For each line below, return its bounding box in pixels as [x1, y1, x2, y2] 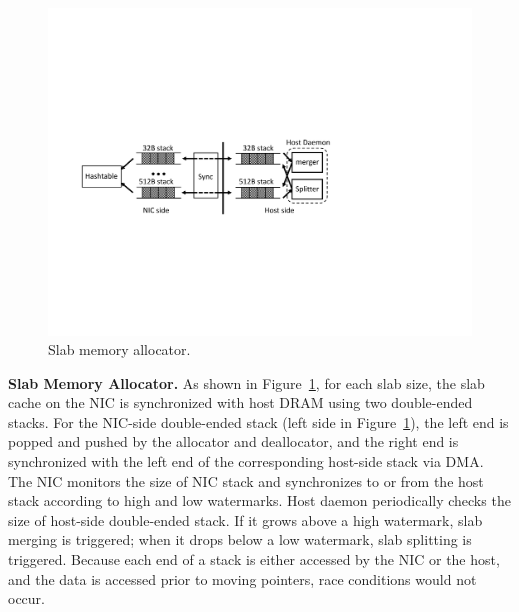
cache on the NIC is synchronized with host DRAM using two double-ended [8, 392, 473, 413]
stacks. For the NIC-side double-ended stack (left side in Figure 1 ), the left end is [8, 411, 509, 432]
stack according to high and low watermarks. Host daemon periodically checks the [8, 490, 511, 511]
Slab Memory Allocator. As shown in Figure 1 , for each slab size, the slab [8, 372, 485, 393]
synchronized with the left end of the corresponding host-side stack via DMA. [8, 451, 484, 472]
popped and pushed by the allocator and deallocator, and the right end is [8, 431, 459, 452]
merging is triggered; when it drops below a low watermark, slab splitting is [8, 529, 472, 550]
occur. [8, 588, 45, 609]
